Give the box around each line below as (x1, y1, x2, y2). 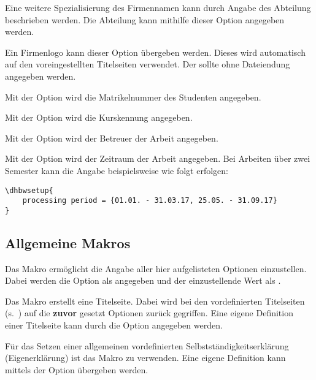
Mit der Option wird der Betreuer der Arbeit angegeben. (5, 131, 218, 144)
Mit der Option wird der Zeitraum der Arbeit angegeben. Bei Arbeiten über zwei (5, 152, 310, 165)
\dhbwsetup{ (5, 186, 53, 195)
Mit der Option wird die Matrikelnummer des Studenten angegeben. (5, 90, 261, 103)
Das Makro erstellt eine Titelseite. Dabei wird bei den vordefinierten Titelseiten (5, 294, 305, 307)
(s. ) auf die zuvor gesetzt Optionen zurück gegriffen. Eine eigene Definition (5, 306, 293, 319)
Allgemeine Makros (5, 233, 131, 252)
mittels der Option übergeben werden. (5, 363, 148, 376)
